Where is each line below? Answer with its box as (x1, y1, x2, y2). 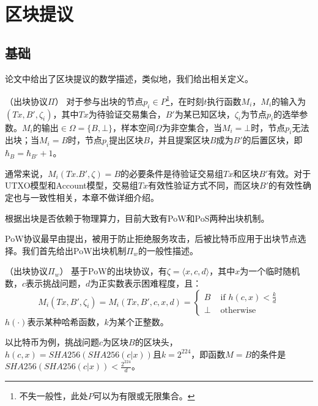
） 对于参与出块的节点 (54, 94, 144, 107)
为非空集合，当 (161, 121, 222, 133)
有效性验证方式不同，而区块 (147, 179, 259, 192)
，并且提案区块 (149, 133, 210, 146)
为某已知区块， (174, 107, 235, 120)
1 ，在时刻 (166, 93, 204, 107)
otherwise (220, 306, 256, 315)
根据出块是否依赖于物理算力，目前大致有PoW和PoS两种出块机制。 (5, 211, 270, 224)
